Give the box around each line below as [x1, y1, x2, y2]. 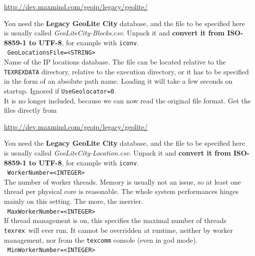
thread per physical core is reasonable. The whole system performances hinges [4, 186, 239, 196]
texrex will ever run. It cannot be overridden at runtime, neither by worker [4, 224, 233, 235]
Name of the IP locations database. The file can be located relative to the [4, 57, 226, 67]
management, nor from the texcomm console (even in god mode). [4, 234, 198, 245]
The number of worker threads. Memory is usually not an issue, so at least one [4, 176, 241, 187]
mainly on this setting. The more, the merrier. [4, 196, 143, 206]
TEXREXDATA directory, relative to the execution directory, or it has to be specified [4, 66, 249, 76]
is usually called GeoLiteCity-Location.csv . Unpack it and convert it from [4, 147, 231, 158]
